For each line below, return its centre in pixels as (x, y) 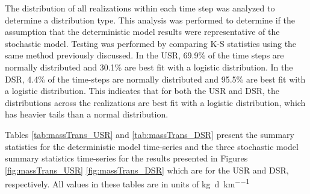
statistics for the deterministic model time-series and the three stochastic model (152, 146)
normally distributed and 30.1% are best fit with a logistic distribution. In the (149, 67)
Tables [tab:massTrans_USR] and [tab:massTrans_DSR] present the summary (150, 134)
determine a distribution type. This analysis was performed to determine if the (150, 20)
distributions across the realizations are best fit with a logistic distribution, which (155, 102)
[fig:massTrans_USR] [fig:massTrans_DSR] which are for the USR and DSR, (147, 170)
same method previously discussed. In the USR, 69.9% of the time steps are (144, 55)
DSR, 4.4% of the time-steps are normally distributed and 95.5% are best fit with (155, 79)
